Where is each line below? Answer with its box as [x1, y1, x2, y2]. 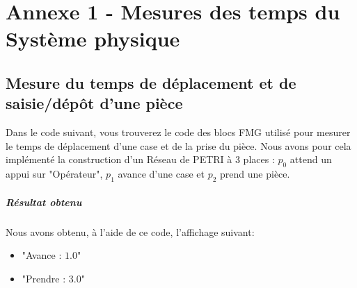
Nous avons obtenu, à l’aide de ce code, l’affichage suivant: [6, 224, 255, 239]
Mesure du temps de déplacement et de [6, 71, 296, 93]
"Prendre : [22, 271, 66, 285]
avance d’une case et [118, 167, 205, 181]
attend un [289, 152, 332, 167]
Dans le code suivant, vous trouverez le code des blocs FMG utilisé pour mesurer [6, 125, 351, 139]
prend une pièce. [220, 167, 290, 181]
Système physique [6, 24, 180, 53]
